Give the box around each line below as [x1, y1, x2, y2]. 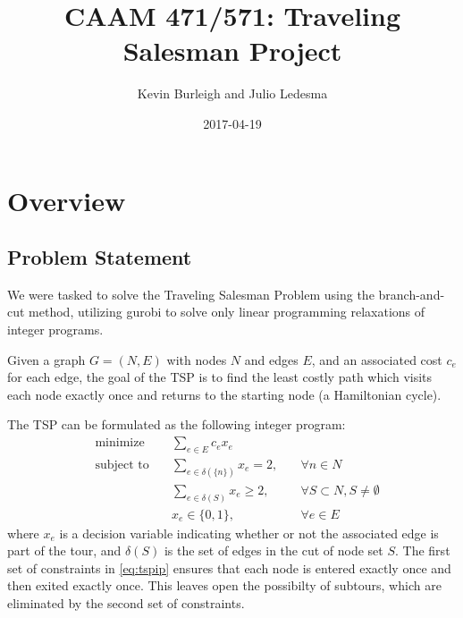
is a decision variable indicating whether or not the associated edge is [59, 523, 439, 542]
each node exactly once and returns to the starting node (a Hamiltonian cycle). [7, 385, 442, 403]
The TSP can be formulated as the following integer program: [7, 415, 346, 434]
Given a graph [7, 350, 86, 368]
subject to [95, 458, 149, 471]
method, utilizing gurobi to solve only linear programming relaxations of [29, 302, 425, 321]
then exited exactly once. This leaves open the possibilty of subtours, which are [7, 576, 442, 595]
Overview [7, 182, 126, 218]
